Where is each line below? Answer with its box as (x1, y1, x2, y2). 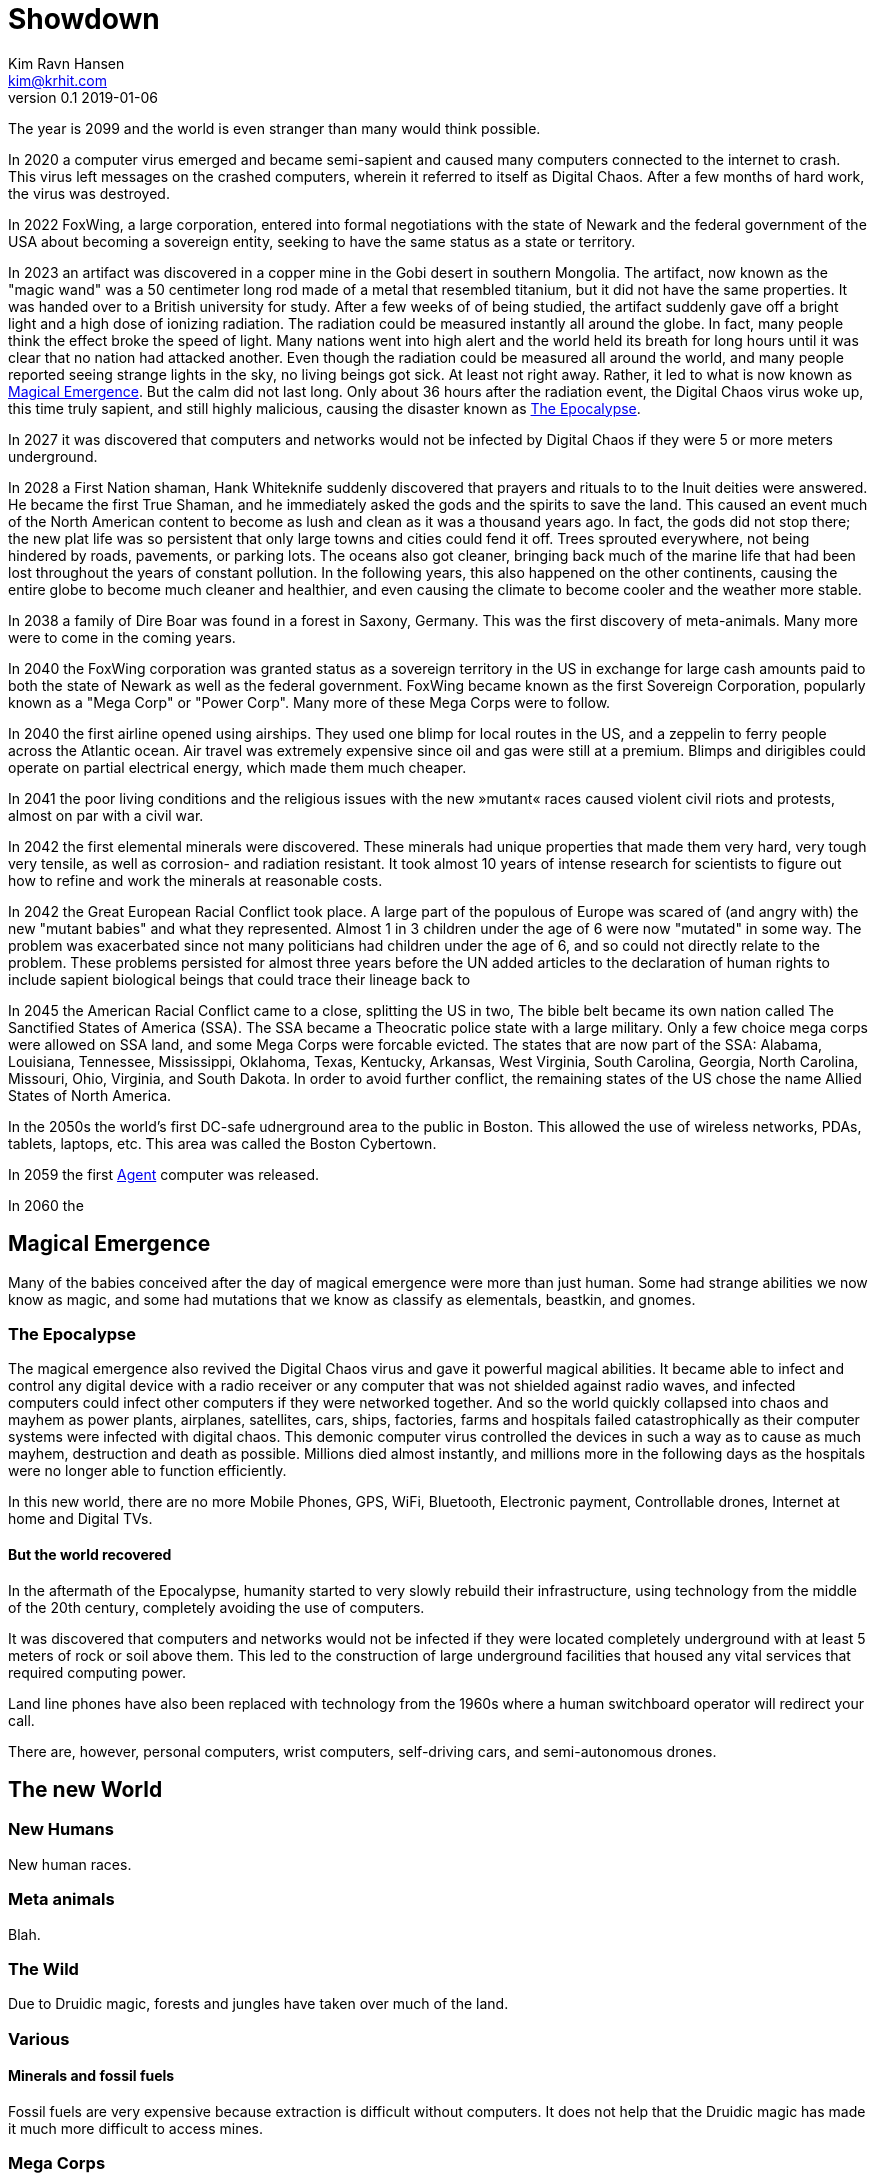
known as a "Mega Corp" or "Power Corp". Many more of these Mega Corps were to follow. (8, 693, 611, 711)
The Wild (8, 1958, 79, 1979)
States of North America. (8, 1086, 172, 1104)
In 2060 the (8, 1196, 84, 1214)
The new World (8, 1776, 163, 1802)
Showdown (8, 2, 160, 36)
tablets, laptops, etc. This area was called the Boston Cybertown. (8, 1134, 437, 1152)
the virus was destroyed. (8, 184, 170, 202)
